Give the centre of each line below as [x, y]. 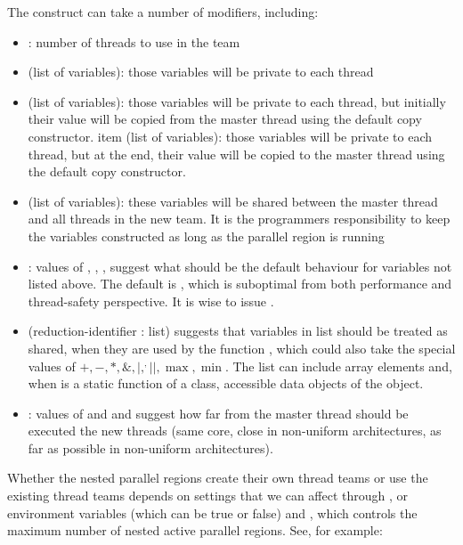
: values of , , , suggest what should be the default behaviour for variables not [240, 266]
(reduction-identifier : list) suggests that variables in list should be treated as [238, 331]
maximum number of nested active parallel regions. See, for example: [195, 530]
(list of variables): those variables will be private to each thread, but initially [237, 101]
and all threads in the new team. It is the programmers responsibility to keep [239, 219]
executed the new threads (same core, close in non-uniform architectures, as [235, 431]
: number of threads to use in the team [134, 41]
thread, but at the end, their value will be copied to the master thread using [236, 154]
